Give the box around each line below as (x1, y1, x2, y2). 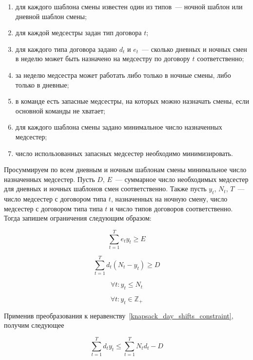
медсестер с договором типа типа (4, 203, 103, 213)
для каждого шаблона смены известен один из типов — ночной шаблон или (15, 1, 243, 11)
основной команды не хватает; (15, 105, 105, 115)
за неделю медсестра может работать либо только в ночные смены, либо (15, 69, 231, 80)
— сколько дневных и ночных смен (142, 44, 247, 54)
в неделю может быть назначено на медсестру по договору (15, 53, 190, 64)
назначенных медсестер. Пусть (4, 174, 95, 184)
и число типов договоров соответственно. (110, 203, 233, 213)
